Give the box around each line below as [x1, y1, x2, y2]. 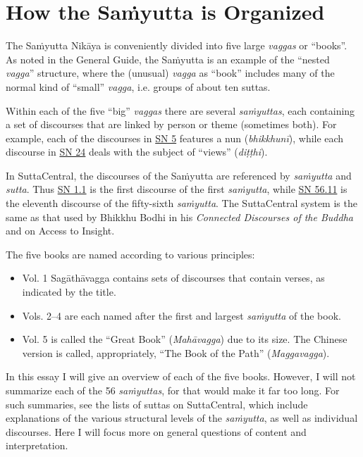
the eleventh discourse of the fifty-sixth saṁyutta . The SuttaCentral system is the [6, 196, 357, 211]
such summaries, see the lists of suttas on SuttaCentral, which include [6, 396, 308, 411]
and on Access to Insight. [6, 223, 115, 238]
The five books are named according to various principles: [6, 246, 255, 261]
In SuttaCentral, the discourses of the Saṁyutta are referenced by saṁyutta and [6, 168, 352, 182]
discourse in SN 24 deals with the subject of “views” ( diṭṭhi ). [6, 144, 268, 159]
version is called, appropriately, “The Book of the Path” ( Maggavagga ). [22, 345, 330, 360]
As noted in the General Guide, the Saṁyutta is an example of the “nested [6, 51, 330, 66]
